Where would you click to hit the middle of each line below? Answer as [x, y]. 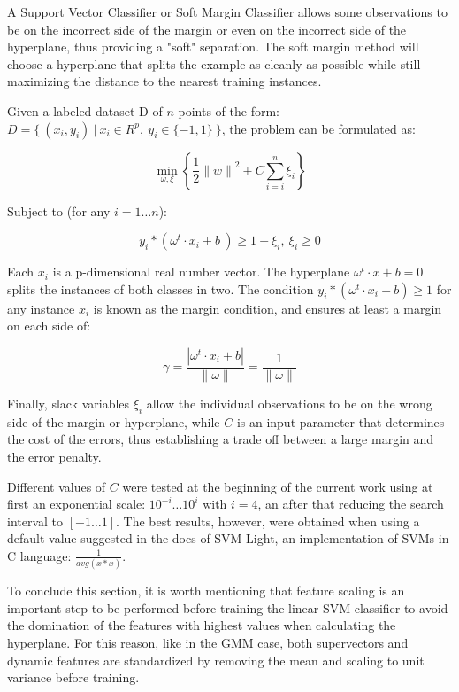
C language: [39, 555]
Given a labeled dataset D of [85, 110]
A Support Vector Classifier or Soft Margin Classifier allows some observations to [227, 12]
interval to [35, 521]
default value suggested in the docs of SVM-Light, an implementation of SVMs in [228, 538]
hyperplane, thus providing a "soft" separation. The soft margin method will [213, 47]
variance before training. [73, 677]
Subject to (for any [59, 210]
